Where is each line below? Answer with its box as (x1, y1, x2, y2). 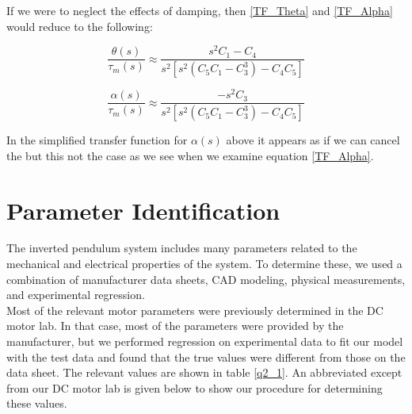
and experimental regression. (6, 286, 145, 303)
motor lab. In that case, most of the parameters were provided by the (6, 317, 344, 334)
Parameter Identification (6, 194, 280, 226)
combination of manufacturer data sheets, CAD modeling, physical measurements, (6, 270, 406, 287)
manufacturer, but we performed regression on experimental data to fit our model (6, 333, 403, 350)
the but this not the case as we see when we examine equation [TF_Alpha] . (6, 147, 374, 163)
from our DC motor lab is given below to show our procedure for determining (6, 379, 383, 396)
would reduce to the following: (6, 17, 153, 34)
